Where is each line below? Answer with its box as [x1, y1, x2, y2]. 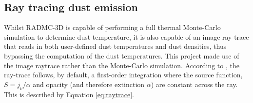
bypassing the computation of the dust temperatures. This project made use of [4, 50, 239, 60]
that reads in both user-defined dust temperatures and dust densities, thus [4, 41, 227, 51]
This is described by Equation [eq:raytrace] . [4, 89, 134, 99]
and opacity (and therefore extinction [33, 79, 145, 89]
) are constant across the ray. [151, 79, 238, 89]
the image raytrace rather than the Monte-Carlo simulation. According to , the [4, 60, 239, 70]
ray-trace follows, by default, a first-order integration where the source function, [4, 70, 243, 80]
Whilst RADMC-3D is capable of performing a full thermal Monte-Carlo [4, 22, 221, 32]
